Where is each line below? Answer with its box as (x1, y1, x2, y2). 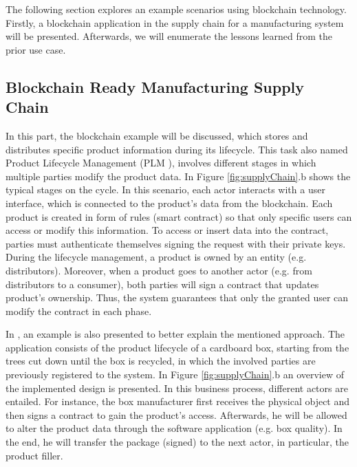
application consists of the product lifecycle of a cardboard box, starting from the (6, 340, 349, 354)
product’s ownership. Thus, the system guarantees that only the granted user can (6, 290, 349, 305)
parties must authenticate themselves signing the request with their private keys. (6, 236, 346, 250)
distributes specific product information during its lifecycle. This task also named (6, 142, 348, 156)
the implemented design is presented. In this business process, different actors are (6, 380, 348, 395)
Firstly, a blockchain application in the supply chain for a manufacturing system (6, 15, 344, 30)
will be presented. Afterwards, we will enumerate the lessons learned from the (6, 29, 333, 43)
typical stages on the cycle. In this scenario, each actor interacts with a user (6, 182, 325, 197)
